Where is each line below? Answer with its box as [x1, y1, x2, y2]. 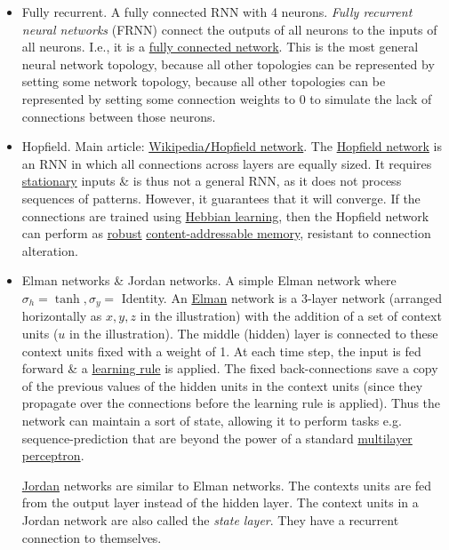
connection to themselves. [21, 528, 162, 546]
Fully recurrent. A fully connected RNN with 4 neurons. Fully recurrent [21, 3, 413, 20]
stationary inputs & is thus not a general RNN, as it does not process [21, 171, 402, 190]
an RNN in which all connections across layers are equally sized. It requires [21, 154, 432, 172]
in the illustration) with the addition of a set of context [140, 307, 442, 325]
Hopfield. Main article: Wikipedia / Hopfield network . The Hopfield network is [21, 137, 442, 155]
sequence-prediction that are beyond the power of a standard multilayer [21, 428, 413, 447]
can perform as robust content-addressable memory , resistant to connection [21, 224, 431, 243]
